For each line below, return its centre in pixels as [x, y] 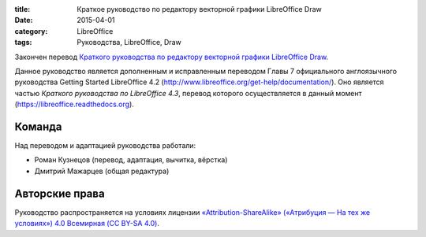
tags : [23, 43]
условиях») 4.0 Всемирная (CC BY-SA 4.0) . [87, 224]
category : [31, 31]
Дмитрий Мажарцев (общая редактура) [102, 171]
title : [22, 9]
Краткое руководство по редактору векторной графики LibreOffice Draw [200, 9]
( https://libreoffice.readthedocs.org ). [74, 104]
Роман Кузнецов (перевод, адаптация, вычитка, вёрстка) [131, 160]
